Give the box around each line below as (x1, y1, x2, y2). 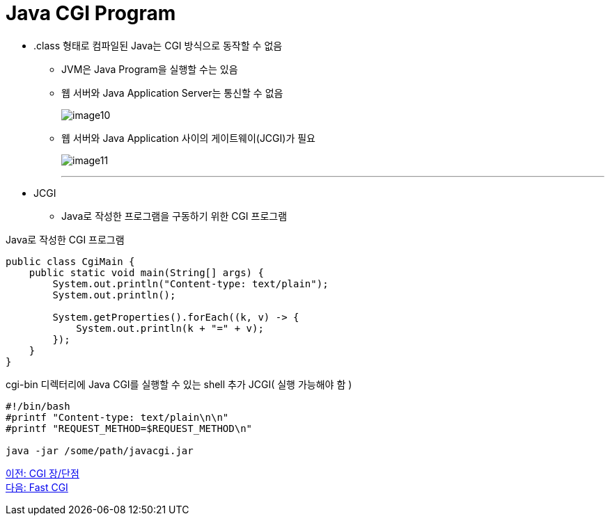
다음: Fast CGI (6, 481, 68, 493)
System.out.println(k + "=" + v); (76, 322, 264, 334)
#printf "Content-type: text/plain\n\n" (6, 411, 229, 423)
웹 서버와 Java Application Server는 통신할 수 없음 (61, 86, 283, 99)
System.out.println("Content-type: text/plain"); (52, 278, 329, 289)
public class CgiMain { (6, 255, 135, 267)
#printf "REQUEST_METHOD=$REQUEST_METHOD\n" (6, 422, 253, 434)
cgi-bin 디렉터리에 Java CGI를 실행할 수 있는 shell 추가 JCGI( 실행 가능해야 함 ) (6, 378, 352, 390)
